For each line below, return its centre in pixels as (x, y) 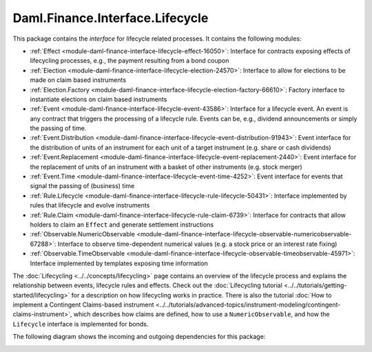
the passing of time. (58, 128)
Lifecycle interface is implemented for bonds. (81, 324)
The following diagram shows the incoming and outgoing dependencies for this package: (139, 337)
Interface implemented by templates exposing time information (119, 263)
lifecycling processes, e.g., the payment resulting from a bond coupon (130, 61)
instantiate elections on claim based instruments (99, 99)
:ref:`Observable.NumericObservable (83, 234)
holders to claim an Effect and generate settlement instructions (122, 225)
